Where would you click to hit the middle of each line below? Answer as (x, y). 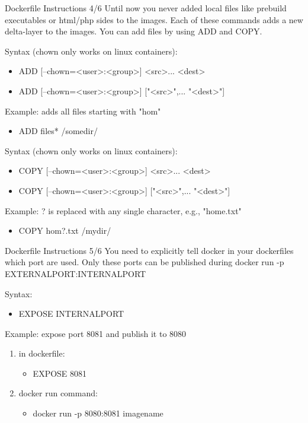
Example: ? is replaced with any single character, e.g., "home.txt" (123, 210)
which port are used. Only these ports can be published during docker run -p (145, 262)
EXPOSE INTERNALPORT (71, 314)
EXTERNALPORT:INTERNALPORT (76, 273)
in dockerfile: (42, 353)
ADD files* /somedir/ (58, 131)
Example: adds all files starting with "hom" (83, 111)
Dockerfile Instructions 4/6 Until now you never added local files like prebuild (146, 8)
